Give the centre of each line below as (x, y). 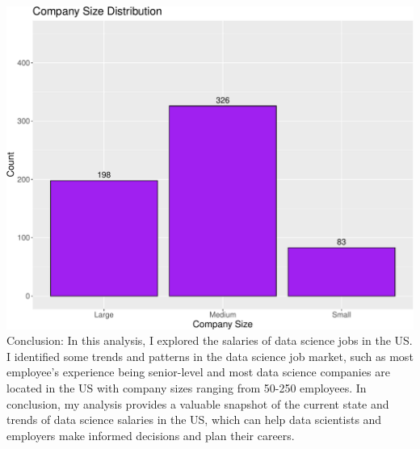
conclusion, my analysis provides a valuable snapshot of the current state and (198, 403)
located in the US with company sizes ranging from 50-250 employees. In (187, 388)
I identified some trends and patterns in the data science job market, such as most (210, 356)
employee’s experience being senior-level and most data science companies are (198, 372)
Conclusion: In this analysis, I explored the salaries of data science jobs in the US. (210, 340)
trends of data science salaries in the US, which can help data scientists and (194, 420)
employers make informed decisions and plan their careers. (151, 435)
